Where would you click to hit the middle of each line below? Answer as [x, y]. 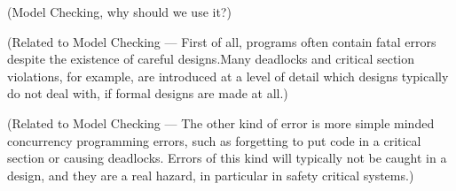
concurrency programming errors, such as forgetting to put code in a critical [214, 140]
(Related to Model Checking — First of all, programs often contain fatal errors [222, 41]
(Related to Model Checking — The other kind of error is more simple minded [221, 122]
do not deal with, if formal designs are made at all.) [148, 93]
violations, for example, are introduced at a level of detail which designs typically [228, 76]
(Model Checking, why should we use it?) [119, 11]
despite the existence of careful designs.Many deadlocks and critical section [211, 59]
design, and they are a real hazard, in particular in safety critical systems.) [211, 175]
